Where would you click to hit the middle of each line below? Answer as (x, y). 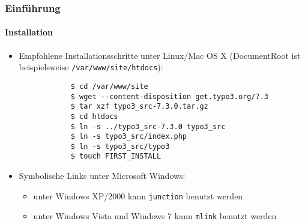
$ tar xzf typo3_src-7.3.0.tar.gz (139, 107)
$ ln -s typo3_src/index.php (128, 137)
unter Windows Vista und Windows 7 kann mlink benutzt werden (155, 216)
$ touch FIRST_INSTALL (116, 156)
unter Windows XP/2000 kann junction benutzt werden (138, 195)
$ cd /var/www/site (109, 86)
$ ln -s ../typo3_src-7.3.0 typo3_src (148, 126)
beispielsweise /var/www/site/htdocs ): (91, 67)
